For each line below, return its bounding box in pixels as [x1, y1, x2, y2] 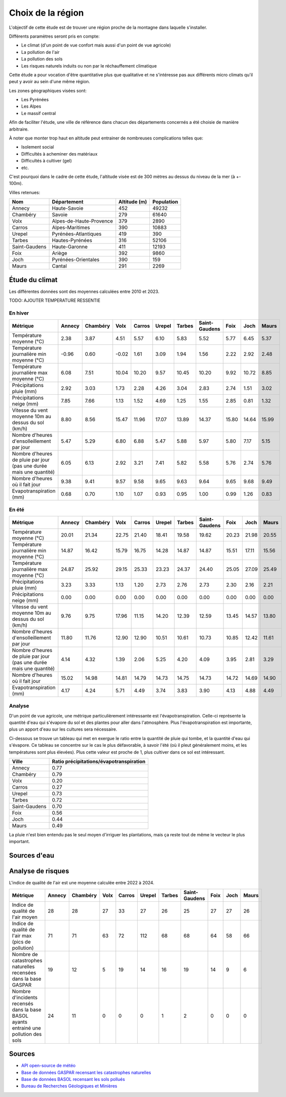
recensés [12, 1000, 34, 1007]
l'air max [12, 932, 32, 939]
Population [152, 199, 178, 205]
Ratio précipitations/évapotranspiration [52, 758, 146, 765]
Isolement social [21, 144, 54, 150]
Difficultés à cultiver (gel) [21, 158, 72, 164]
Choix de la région [9, 7, 84, 18]
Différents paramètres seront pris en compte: [9, 33, 100, 39]
